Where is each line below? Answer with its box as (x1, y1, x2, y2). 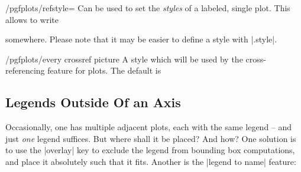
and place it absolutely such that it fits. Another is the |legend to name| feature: (5, 155, 296, 167)
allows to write (5, 13, 59, 25)
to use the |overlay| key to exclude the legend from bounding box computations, (5, 144, 295, 156)
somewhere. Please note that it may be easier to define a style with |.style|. (5, 33, 277, 45)
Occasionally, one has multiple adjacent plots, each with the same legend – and (5, 121, 292, 133)
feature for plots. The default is (47, 64, 161, 77)
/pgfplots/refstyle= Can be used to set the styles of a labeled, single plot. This (5, 2, 290, 14)
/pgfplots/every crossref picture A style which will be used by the (5, 52, 243, 65)
